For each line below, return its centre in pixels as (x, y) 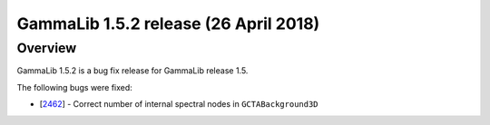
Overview (47, 48)
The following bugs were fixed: (75, 87)
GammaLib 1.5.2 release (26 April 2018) (168, 24)
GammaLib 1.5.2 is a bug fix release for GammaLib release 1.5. (132, 71)
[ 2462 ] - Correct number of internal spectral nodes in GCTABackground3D (179, 104)
